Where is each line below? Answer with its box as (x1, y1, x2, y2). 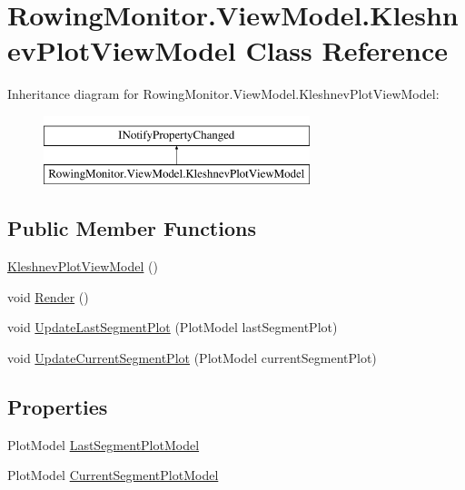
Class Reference (245, 32, 448, 69)
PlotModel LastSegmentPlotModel (7, 435, 200, 454)
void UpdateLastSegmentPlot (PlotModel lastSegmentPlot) (7, 318, 338, 337)
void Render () (7, 287, 89, 306)
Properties (7, 393, 108, 421)
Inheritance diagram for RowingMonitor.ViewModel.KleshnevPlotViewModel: (7, 84, 440, 103)
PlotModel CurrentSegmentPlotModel (7, 465, 219, 485)
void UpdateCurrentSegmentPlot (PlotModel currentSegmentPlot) (7, 348, 377, 367)
